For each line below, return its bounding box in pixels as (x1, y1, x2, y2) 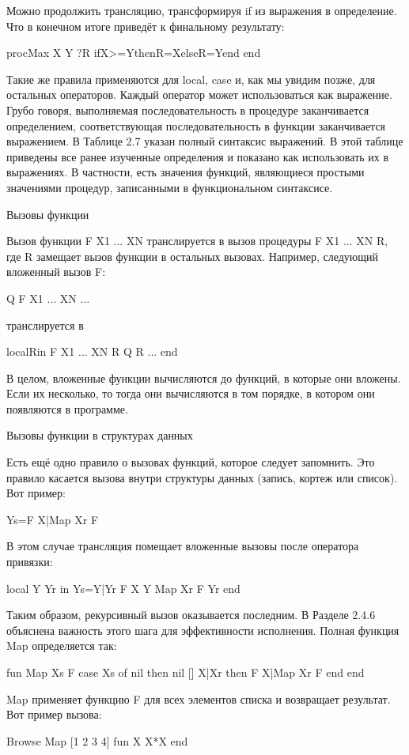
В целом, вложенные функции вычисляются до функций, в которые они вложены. (6, 369, 401, 386)
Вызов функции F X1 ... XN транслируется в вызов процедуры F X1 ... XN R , (6, 232, 388, 249)
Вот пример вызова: (6, 706, 102, 723)
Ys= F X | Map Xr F (6, 511, 99, 527)
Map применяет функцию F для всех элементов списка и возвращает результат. (6, 690, 391, 707)
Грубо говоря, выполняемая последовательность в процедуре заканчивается (6, 101, 369, 118)
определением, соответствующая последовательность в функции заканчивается (6, 117, 386, 134)
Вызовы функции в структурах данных (6, 427, 193, 444)
